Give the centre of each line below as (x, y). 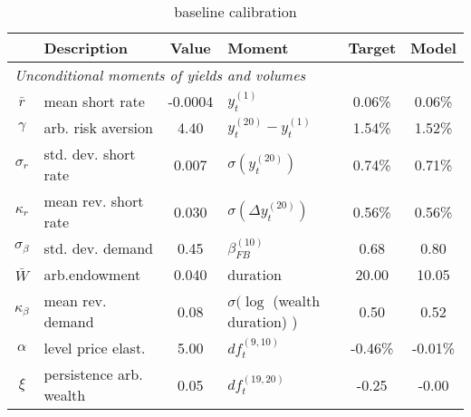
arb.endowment (92, 274)
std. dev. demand (98, 248)
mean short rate (94, 101)
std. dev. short (90, 154)
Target (372, 48)
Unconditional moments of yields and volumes (160, 75)
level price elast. (95, 348)
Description (86, 48)
